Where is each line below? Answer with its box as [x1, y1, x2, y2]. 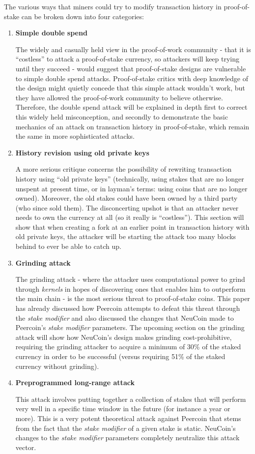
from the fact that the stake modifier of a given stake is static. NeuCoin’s [15, 423, 236, 433]
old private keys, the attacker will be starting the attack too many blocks [15, 231, 236, 242]
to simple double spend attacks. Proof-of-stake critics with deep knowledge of [15, 73, 248, 83]
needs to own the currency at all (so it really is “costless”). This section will [15, 212, 244, 222]
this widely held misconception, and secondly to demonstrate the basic [15, 111, 228, 121]
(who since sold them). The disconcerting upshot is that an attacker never [15, 202, 239, 212]
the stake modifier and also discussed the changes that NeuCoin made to [15, 312, 234, 323]
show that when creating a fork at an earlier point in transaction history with [15, 221, 250, 232]
